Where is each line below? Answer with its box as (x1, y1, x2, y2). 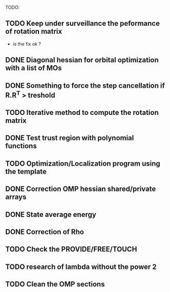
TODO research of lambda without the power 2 (5, 262, 157, 271)
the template (5, 167, 47, 176)
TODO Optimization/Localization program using (5, 159, 160, 168)
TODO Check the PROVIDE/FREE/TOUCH (5, 245, 137, 254)
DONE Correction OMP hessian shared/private (5, 185, 156, 193)
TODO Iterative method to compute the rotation (5, 108, 159, 117)
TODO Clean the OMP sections (5, 280, 105, 289)
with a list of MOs (5, 64, 62, 72)
